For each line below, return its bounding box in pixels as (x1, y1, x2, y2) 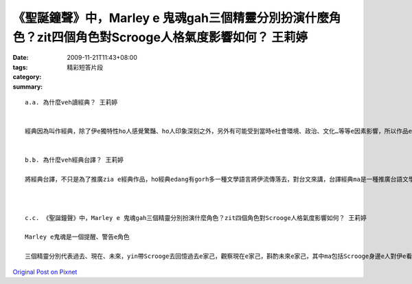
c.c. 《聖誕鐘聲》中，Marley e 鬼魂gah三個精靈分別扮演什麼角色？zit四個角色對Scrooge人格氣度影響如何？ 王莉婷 (25, 214, 367, 221)
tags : (12, 63, 28, 72)
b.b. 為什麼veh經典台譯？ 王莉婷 (25, 156, 124, 164)
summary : (12, 83, 43, 91)
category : (12, 73, 42, 81)
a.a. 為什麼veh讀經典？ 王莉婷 (25, 98, 118, 106)
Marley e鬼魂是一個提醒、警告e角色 (25, 233, 130, 241)
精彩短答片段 (67, 63, 103, 72)
